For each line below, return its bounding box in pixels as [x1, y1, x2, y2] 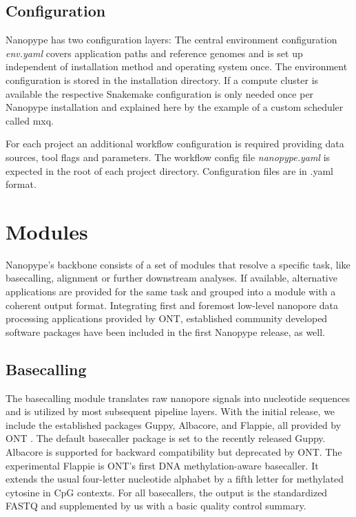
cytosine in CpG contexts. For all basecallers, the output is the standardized [6, 485, 328, 499]
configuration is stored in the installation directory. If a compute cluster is [6, 72, 319, 87]
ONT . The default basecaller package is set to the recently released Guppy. [6, 431, 326, 445]
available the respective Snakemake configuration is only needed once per [6, 86, 314, 101]
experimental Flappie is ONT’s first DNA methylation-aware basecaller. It [6, 458, 319, 472]
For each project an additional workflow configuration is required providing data [6, 136, 344, 151]
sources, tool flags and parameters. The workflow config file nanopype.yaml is [6, 149, 331, 164]
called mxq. [6, 113, 54, 127]
